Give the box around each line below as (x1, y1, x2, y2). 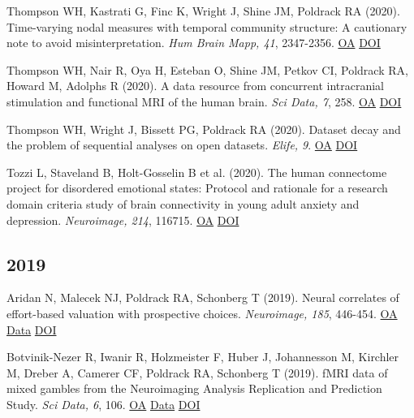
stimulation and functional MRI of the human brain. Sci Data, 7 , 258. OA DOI (6, 93, 402, 110)
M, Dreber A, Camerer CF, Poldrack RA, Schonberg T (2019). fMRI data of (6, 364, 388, 381)
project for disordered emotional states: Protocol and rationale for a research (6, 179, 388, 196)
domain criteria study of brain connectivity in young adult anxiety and (6, 195, 360, 212)
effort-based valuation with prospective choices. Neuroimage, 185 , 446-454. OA (6, 304, 398, 321)
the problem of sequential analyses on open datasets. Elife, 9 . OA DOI (6, 136, 358, 153)
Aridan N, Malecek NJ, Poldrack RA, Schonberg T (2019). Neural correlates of (6, 289, 399, 306)
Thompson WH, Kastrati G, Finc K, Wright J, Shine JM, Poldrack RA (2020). (6, 2, 400, 19)
